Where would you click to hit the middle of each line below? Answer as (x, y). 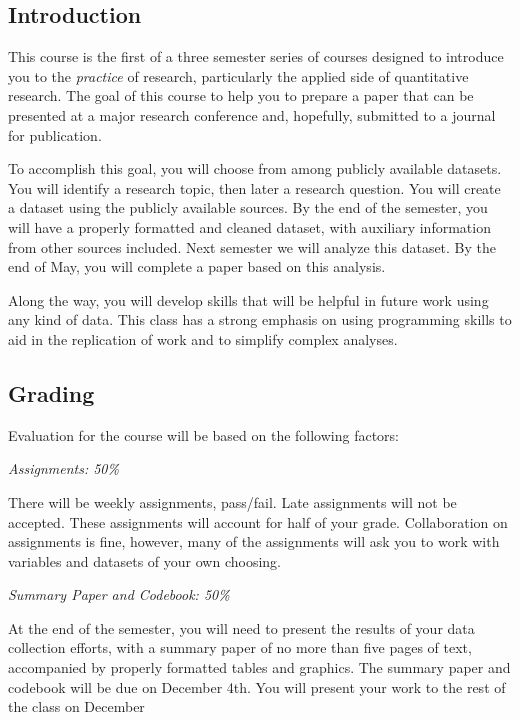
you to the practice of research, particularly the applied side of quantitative (238, 75)
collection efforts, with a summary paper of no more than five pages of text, (240, 647)
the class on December (76, 706)
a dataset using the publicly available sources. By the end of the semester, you (248, 207)
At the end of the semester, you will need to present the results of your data (241, 627)
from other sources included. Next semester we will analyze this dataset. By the (252, 246)
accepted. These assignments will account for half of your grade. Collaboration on (258, 521)
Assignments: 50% (63, 468)
